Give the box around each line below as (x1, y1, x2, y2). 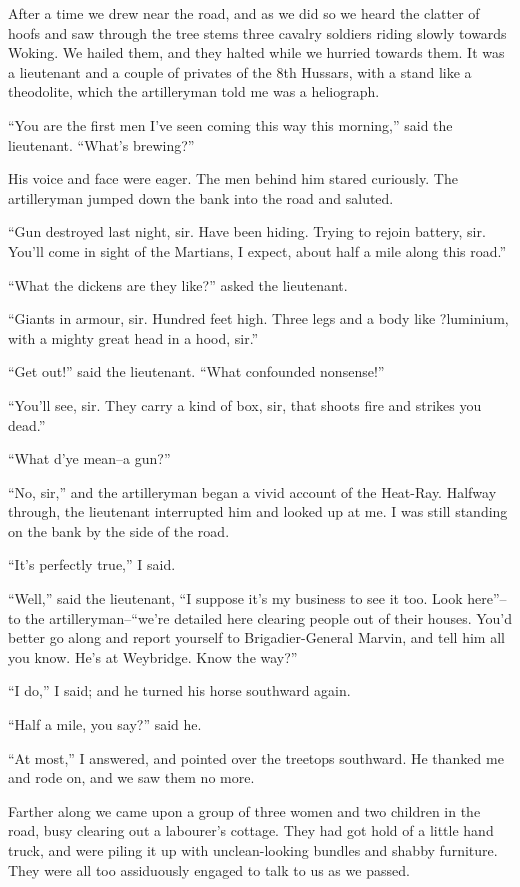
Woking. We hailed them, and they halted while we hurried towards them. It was (8, 42, 505, 63)
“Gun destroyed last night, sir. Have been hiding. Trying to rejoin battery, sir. (8, 221, 486, 242)
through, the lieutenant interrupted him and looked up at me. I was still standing (8, 501, 508, 522)
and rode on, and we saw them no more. (8, 767, 255, 788)
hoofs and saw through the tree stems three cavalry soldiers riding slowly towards (8, 22, 507, 43)
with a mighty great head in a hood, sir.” (8, 327, 259, 348)
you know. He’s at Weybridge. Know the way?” (8, 646, 298, 667)
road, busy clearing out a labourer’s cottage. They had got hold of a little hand (8, 820, 494, 841)
